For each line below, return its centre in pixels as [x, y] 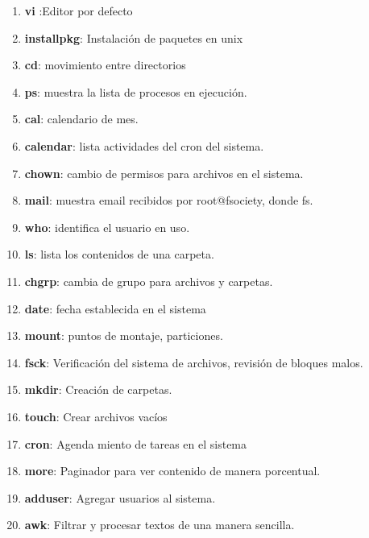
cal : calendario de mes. [81, 119]
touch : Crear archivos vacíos [96, 416]
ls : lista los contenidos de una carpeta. [119, 254]
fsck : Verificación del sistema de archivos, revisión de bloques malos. [194, 362]
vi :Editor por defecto [79, 10]
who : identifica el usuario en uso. [107, 227]
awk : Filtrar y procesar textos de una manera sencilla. [160, 525]
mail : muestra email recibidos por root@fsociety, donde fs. [169, 200]
